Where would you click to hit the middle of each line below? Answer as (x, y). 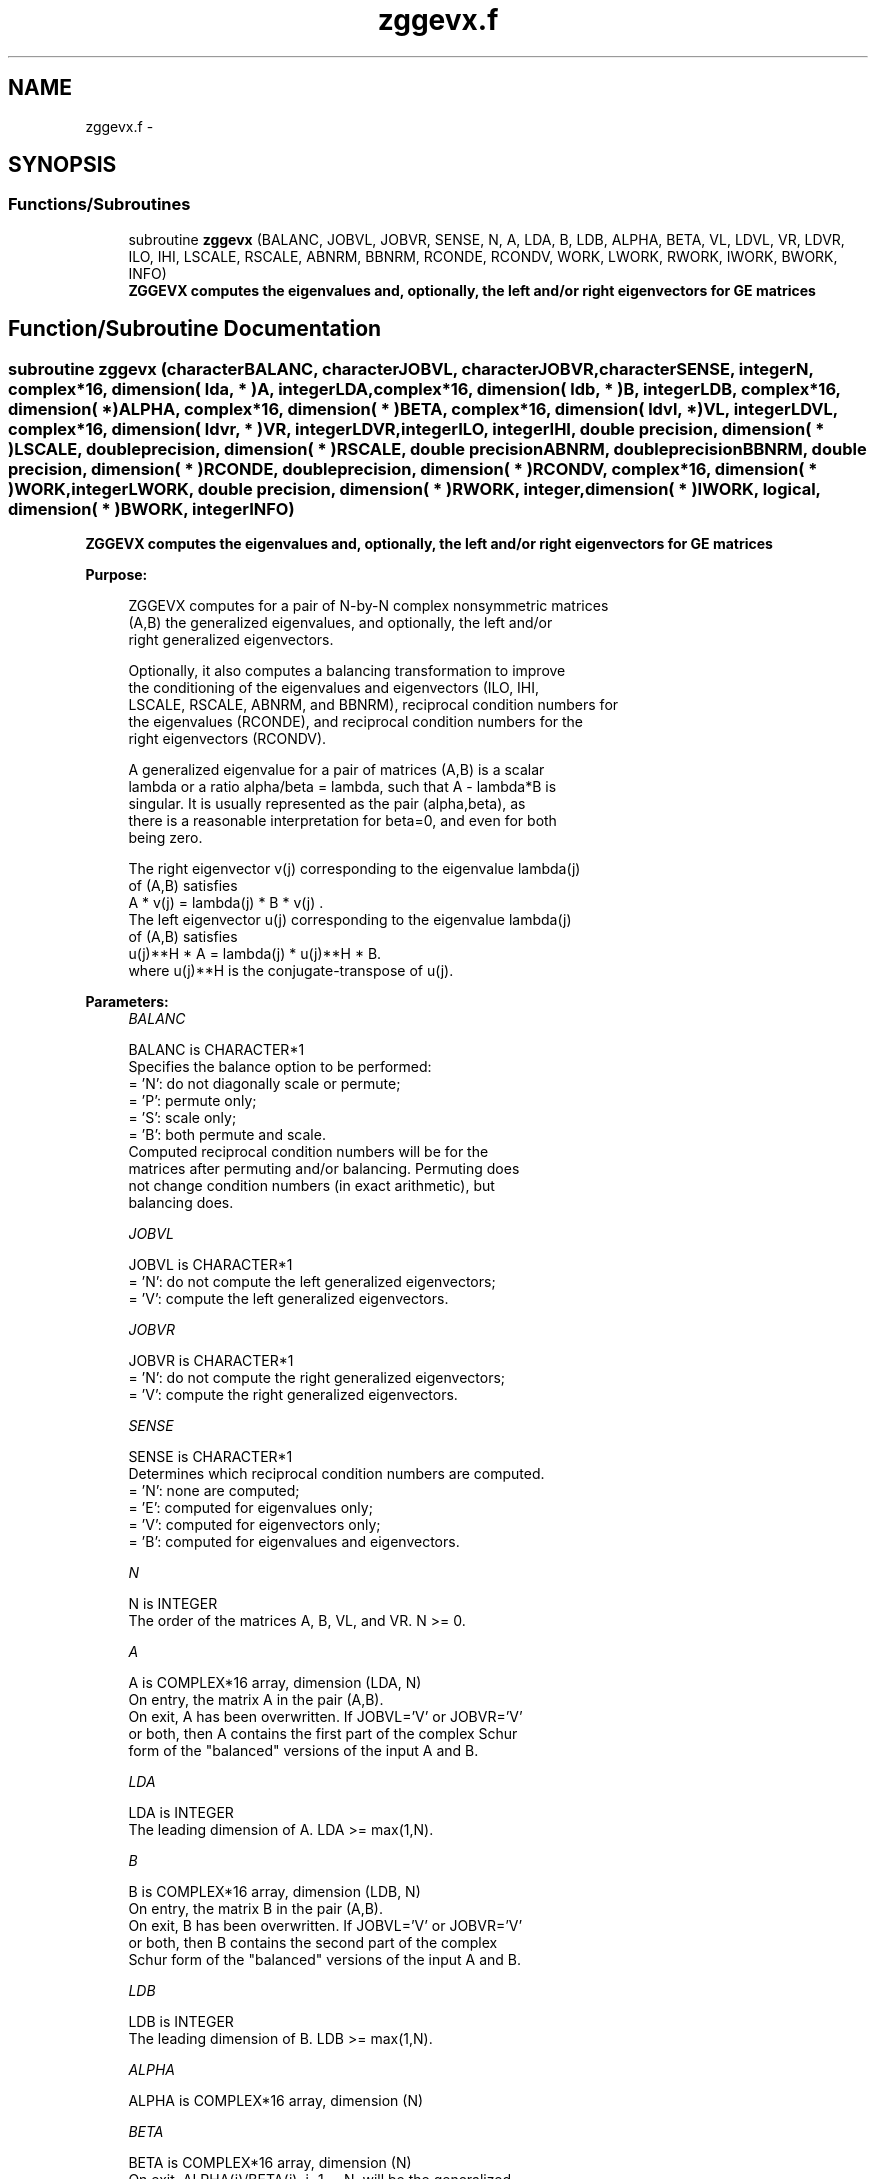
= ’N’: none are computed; (214, 1491)
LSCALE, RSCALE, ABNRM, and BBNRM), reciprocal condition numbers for (373, 705)
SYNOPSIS (62, 165)
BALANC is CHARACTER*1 (216, 1050)
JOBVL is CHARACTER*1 (210, 1265)
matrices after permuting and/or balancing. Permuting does (324, 1169)
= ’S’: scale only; (182, 1118)
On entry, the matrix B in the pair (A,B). (255, 1909)
